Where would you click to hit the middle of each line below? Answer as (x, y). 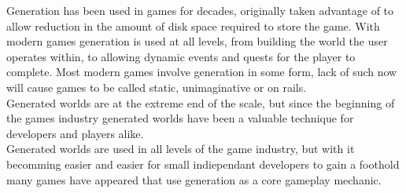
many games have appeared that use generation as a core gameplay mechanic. (194, 179)
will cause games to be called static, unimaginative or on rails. (157, 87)
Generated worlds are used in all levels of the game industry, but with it (181, 149)
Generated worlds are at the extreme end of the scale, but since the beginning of (201, 102)
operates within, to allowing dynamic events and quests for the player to (181, 56)
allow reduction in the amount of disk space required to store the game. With (193, 25)
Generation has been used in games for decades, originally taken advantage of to (200, 10)
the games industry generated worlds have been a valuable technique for (180, 118)
